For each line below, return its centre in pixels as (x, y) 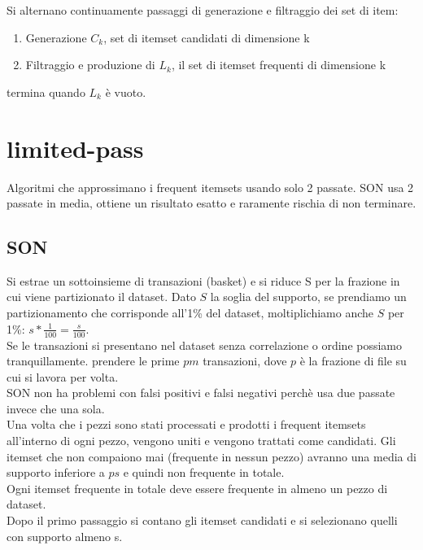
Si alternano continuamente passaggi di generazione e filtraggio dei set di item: (203, 10)
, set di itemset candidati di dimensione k (207, 37)
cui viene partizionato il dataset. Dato (101, 297)
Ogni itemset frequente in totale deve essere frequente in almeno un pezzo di (197, 488)
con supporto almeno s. (65, 536)
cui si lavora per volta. (63, 376)
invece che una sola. (56, 408)
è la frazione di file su (353, 361)
